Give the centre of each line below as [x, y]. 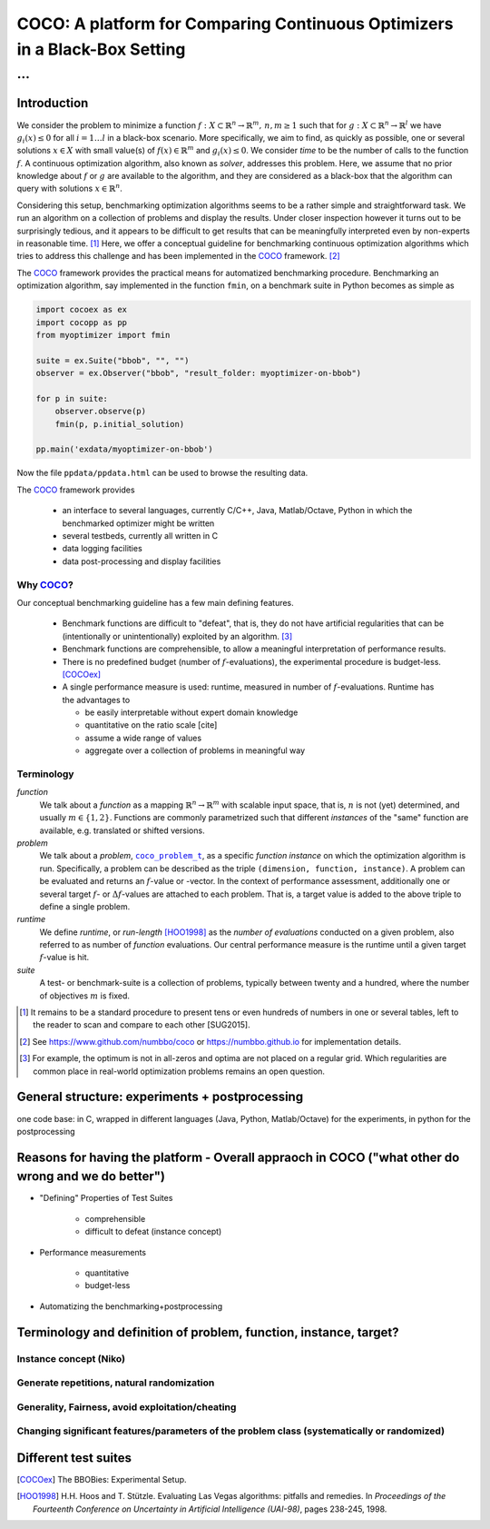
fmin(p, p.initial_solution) [120, 424]
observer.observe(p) [101, 412]
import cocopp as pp [81, 322]
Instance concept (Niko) [71, 1358]
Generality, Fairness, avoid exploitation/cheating [127, 1406]
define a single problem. [85, 906]
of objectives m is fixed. [85, 996]
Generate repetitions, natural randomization [116, 1383]
